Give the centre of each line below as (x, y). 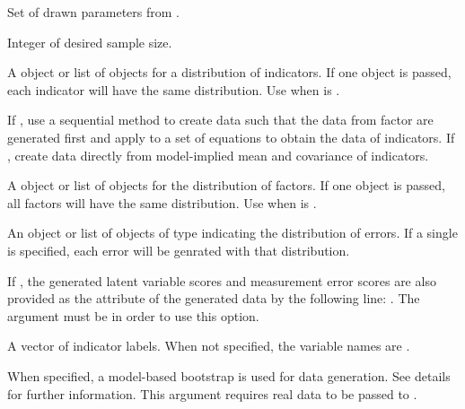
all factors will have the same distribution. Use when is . (162, 202)
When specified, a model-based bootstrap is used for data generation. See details (229, 375)
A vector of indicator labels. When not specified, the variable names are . (209, 346)
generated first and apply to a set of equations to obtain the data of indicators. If (231, 137)
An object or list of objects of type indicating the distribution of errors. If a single (232, 233)
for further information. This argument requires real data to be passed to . (212, 393)
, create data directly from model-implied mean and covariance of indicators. (218, 155)
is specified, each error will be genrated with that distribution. (179, 250)
